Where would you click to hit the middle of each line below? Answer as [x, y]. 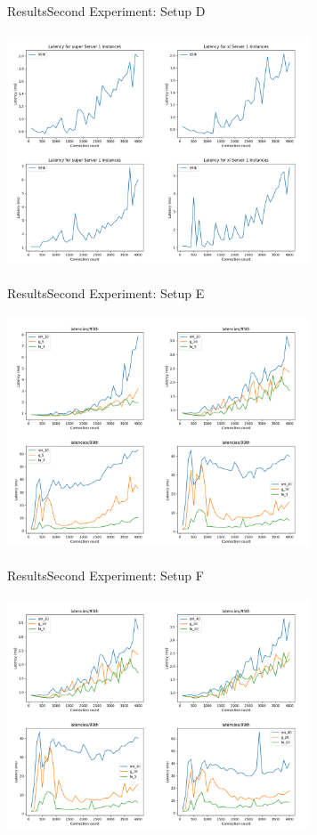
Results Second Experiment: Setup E [106, 292]
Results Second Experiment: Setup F [106, 575]
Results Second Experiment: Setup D [106, 11]
